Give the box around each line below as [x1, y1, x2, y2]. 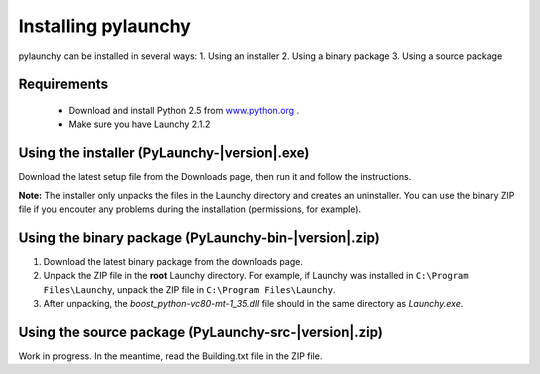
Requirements [18, 76, 109, 93]
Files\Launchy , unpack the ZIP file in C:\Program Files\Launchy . [43, 283, 336, 295]
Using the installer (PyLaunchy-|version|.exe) [18, 145, 310, 162]
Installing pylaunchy [18, 15, 192, 37]
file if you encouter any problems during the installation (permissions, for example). [18, 203, 362, 215]
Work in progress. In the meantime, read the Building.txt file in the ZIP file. [18, 350, 323, 362]
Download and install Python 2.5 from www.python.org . [68, 104, 300, 116]
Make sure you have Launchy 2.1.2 [68, 118, 211, 130]
